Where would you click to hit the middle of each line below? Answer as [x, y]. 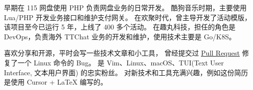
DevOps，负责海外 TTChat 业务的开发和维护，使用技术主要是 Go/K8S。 [120, 36]
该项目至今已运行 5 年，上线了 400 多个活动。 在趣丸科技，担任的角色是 [120, 27]
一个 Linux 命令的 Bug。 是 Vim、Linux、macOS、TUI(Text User [121, 62]
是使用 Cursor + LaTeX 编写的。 [56, 82]
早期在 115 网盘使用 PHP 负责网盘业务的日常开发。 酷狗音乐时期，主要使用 [125, 7]
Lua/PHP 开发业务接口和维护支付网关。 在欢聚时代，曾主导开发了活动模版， [128, 17]
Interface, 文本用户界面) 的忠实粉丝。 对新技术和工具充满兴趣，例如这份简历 [126, 72]
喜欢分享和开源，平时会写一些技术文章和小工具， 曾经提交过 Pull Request [122, 53]
